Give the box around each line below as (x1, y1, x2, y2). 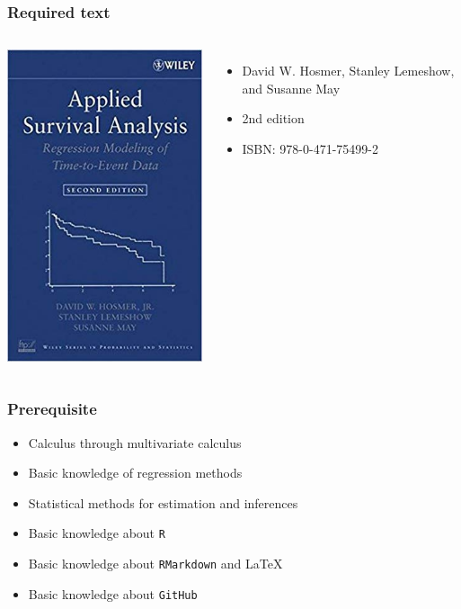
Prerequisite (7, 398, 97, 420)
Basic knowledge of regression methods (28, 463, 243, 482)
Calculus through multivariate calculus (28, 433, 242, 452)
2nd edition (242, 109, 305, 128)
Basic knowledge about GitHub (28, 584, 198, 603)
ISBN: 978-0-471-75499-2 (242, 139, 378, 157)
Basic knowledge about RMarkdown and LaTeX (28, 554, 283, 573)
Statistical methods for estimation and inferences (28, 493, 298, 512)
